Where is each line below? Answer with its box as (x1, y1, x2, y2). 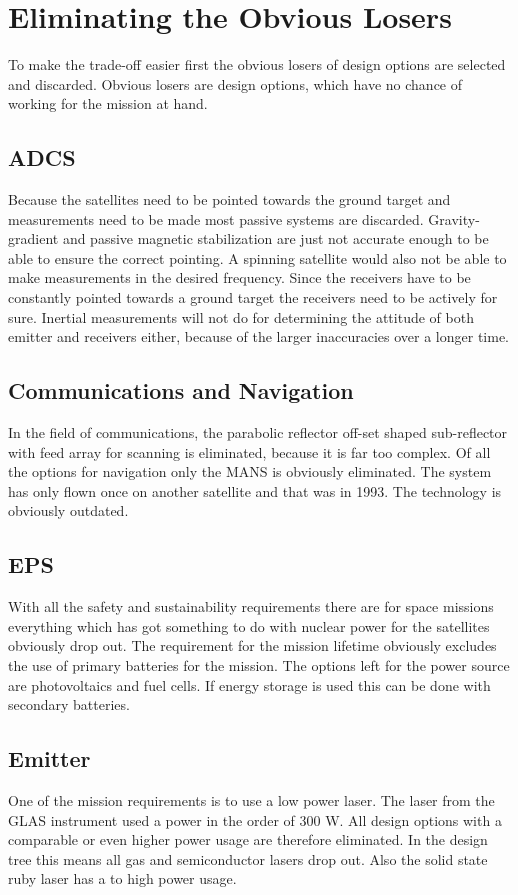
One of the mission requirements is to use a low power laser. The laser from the (8, 790, 495, 810)
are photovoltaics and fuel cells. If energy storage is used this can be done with (8, 674, 491, 695)
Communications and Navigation (8, 375, 354, 406)
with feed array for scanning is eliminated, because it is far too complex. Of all (8, 441, 491, 462)
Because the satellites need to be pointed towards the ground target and (8, 189, 451, 210)
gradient (8, 228, 59, 249)
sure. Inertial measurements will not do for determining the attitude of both (8, 306, 474, 327)
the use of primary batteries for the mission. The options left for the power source (8, 655, 510, 676)
